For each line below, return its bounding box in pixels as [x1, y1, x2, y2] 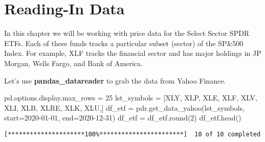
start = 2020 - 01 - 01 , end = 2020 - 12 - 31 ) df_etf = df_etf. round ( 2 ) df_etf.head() [4, 112, 241, 123]
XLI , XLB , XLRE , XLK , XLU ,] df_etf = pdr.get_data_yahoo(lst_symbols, [4, 102, 245, 113]
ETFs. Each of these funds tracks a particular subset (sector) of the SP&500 [4, 37, 244, 48]
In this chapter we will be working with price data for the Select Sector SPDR [4, 28, 250, 38]
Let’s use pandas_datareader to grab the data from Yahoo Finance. [4, 75, 226, 86]
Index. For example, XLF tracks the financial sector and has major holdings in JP [4, 48, 261, 58]
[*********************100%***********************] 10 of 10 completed [4, 130, 261, 138]
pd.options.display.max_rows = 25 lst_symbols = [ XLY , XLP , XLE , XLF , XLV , [4, 92, 257, 103]
